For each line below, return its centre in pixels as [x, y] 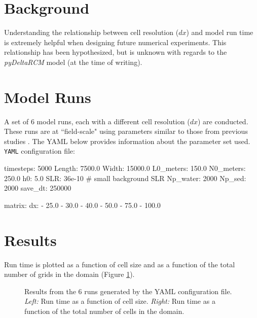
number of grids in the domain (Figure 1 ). [69, 274]
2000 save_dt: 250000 [38, 188]
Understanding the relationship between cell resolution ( [91, 32]
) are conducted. [223, 121]
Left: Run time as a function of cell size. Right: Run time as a [120, 301]
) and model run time [220, 32]
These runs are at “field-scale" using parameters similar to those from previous [126, 131]
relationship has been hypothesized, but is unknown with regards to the [116, 52]
